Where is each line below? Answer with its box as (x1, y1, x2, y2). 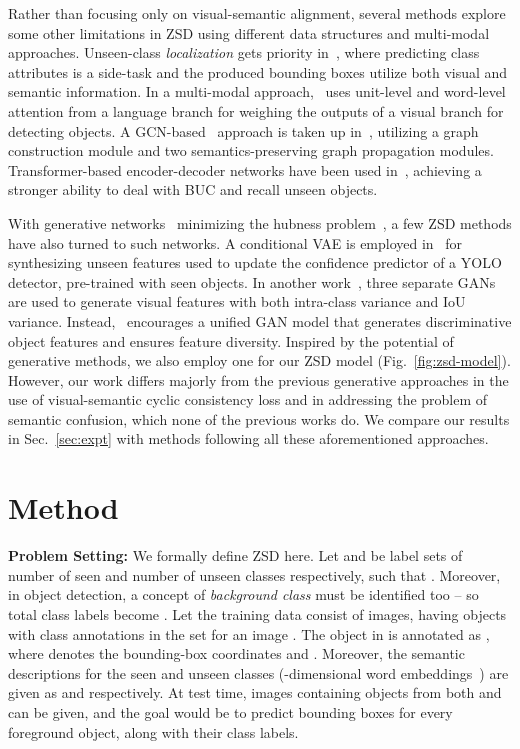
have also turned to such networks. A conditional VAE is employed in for (8, 232, 463, 253)
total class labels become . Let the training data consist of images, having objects (8, 603, 507, 624)
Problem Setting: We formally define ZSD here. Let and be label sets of (8, 545, 463, 566)
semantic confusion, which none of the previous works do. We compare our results (8, 408, 510, 429)
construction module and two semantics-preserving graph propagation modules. (8, 140, 494, 161)
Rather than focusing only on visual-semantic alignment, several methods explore (8, 3, 506, 23)
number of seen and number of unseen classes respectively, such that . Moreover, (8, 564, 501, 585)
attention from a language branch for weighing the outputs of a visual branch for (8, 100, 504, 121)
